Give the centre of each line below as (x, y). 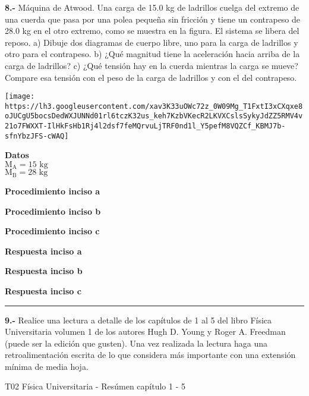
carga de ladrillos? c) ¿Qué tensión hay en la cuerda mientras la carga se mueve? (152, 65)
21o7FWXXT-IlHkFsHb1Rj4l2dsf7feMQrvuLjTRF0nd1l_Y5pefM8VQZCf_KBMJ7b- (145, 126)
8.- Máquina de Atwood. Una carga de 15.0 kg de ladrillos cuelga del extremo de (152, 7)
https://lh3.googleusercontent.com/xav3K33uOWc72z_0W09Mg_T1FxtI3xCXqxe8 (154, 106)
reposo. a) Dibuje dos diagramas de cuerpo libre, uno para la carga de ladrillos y (152, 42)
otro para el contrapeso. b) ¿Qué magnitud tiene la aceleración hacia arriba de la (152, 54)
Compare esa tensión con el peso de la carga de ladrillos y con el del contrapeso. (151, 77)
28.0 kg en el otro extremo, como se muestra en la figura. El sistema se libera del (152, 31)
